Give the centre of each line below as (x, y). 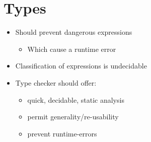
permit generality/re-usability (73, 117)
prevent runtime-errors (62, 133)
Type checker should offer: (56, 82)
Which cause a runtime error (72, 49)
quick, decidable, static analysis (76, 99)
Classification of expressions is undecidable (81, 66)
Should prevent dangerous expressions (74, 32)
